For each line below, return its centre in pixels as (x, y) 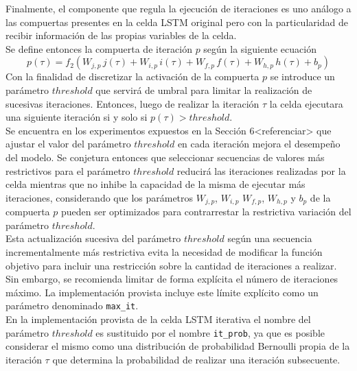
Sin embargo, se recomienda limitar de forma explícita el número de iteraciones (172, 279)
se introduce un (302, 76)
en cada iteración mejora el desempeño (259, 144)
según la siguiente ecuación (260, 48)
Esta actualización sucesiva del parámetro (93, 238)
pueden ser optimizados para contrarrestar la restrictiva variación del (206, 212)
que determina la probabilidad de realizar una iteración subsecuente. (196, 359)
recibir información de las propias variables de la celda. (121, 35)
